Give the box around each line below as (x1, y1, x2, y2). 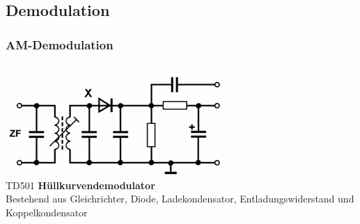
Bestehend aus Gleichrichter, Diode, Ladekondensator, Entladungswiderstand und (6, 191, 354, 206)
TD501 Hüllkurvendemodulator (6, 177, 155, 192)
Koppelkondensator (6, 205, 88, 219)
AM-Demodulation (6, 35, 114, 53)
